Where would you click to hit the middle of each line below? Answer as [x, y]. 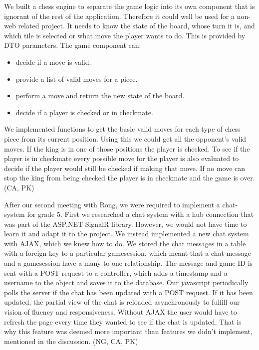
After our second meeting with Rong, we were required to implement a [112, 204]
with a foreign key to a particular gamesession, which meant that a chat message [128, 253]
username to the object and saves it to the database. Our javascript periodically [126, 282]
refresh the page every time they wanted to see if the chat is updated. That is [123, 321]
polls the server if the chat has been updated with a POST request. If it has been [129, 292]
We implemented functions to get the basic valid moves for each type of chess [122, 129]
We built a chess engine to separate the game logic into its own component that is [129, 6]
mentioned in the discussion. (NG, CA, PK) [71, 341]
